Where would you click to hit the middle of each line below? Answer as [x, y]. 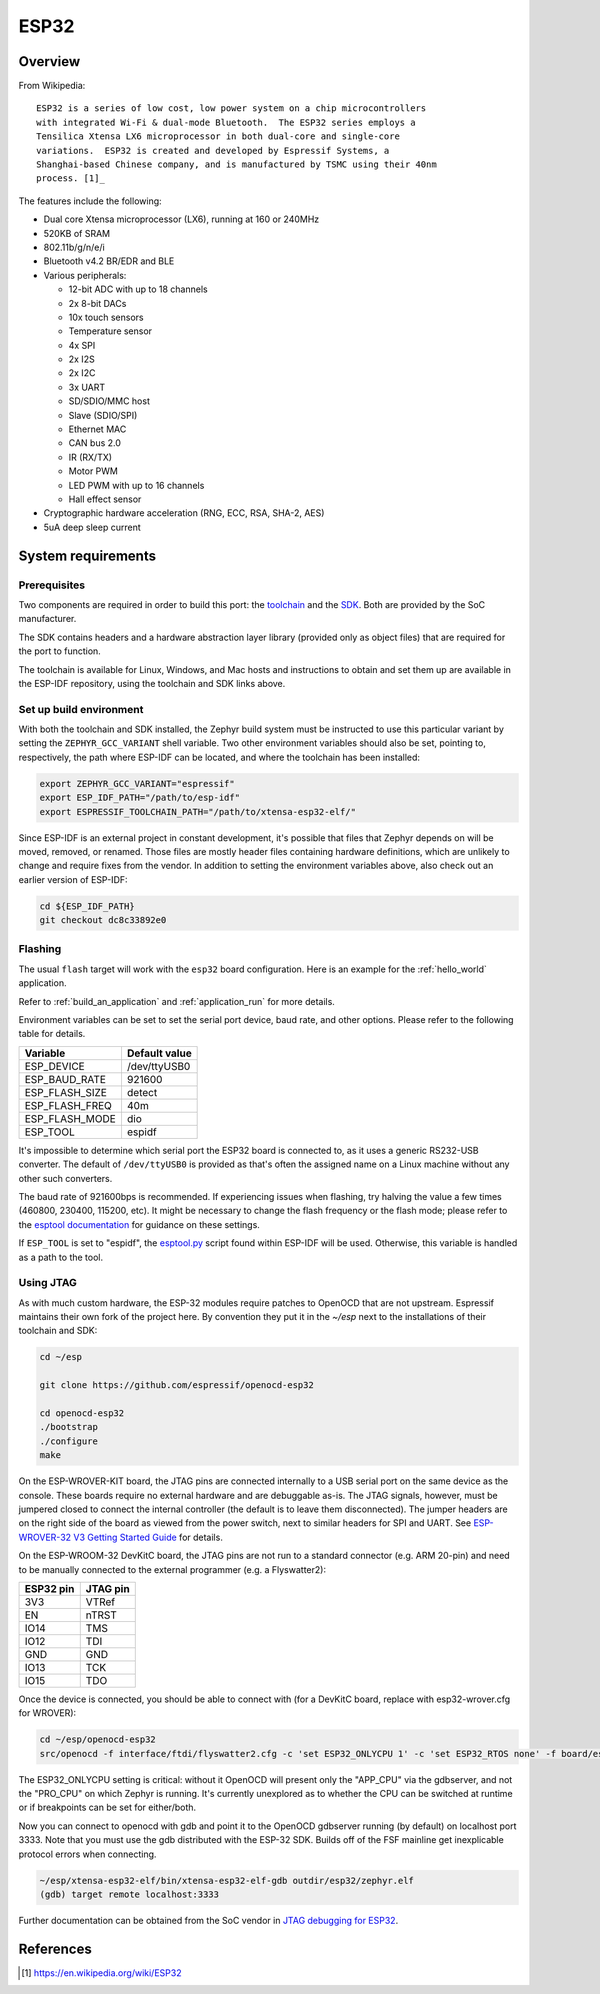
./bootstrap [69, 1427]
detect [142, 1092]
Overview [49, 61]
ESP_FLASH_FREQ [68, 1105]
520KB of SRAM [76, 233]
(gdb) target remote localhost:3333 [129, 1894]
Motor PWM [93, 471]
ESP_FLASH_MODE [70, 1118]
